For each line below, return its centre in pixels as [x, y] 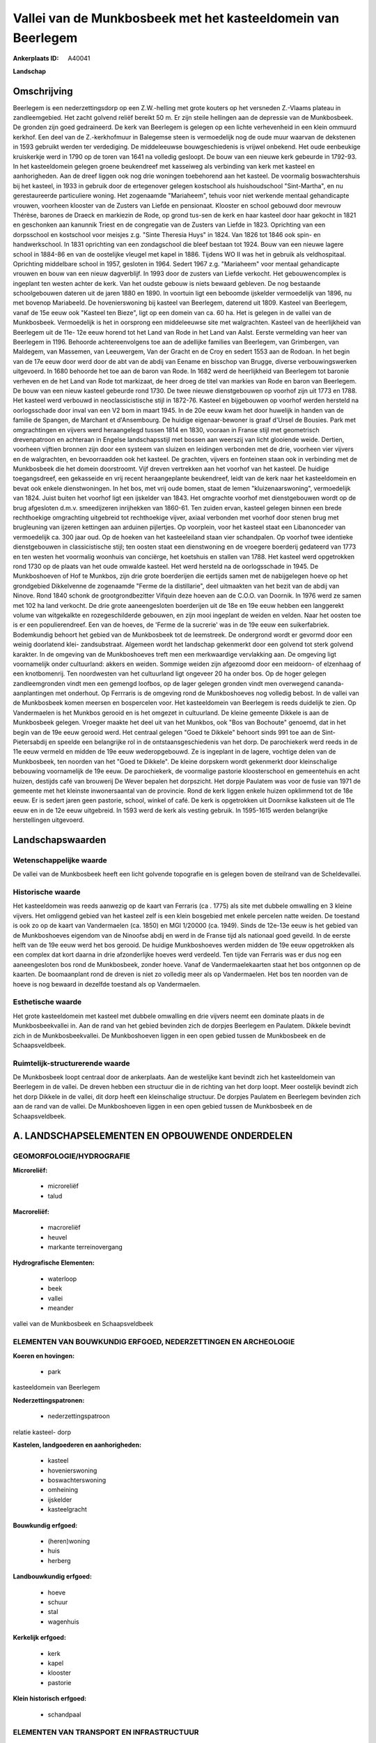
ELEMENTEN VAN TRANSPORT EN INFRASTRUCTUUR [106, 1733]
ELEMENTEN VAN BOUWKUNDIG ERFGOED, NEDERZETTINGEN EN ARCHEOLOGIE [154, 1342]
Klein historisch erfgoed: [50, 1698]
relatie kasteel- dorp [42, 1432]
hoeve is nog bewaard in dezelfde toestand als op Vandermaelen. [107, 984]
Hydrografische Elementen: [54, 1263]
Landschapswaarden [60, 840]
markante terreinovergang [85, 1247]
